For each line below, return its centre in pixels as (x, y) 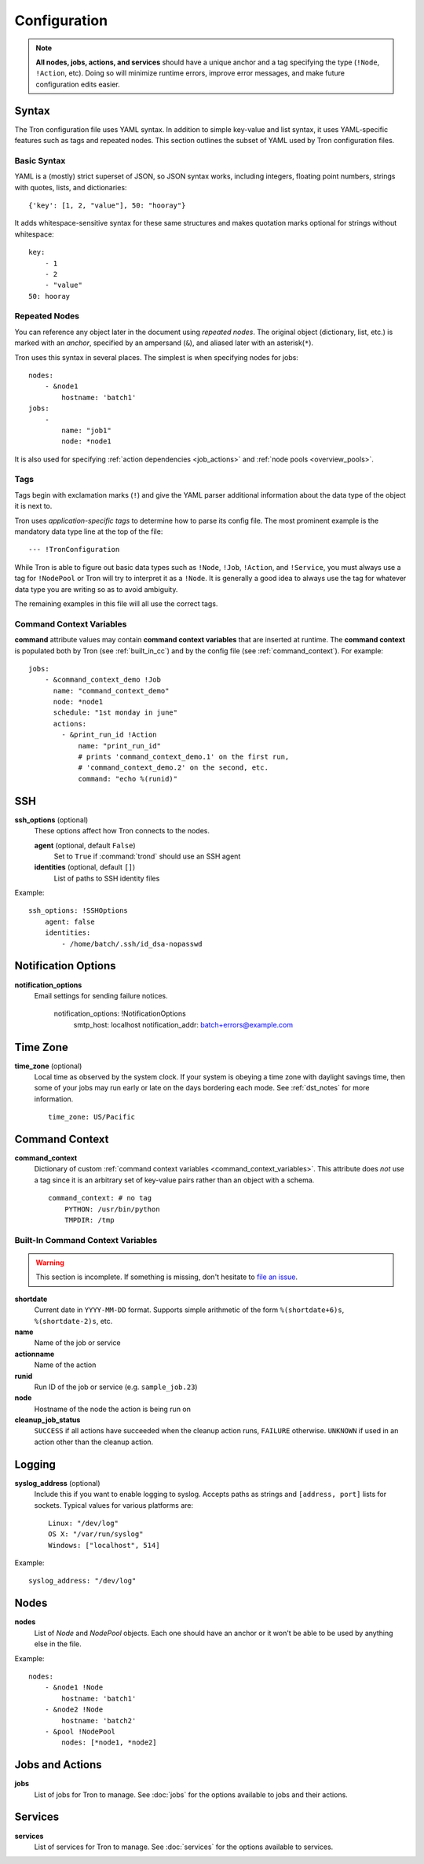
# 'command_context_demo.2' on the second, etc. (173, 768)
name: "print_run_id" (119, 746)
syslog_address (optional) (58, 1483)
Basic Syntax (40, 160)
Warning (50, 1263)
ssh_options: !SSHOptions (79, 911)
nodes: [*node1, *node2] (109, 1743)
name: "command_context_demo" (111, 691)
